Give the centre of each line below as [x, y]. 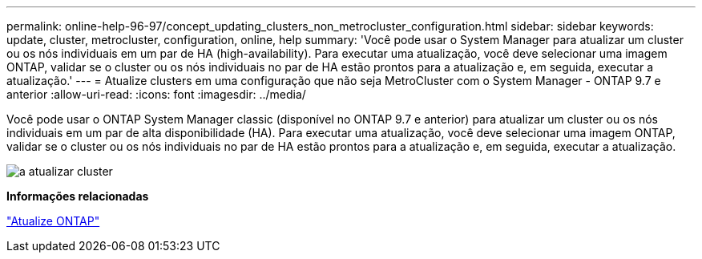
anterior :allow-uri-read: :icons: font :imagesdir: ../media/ [156, 94]
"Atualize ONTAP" [53, 221]
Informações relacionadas [78, 196]
